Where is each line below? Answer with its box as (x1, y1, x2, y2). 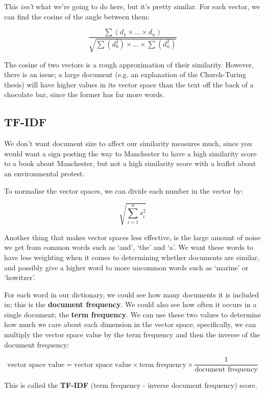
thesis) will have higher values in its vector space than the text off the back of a (4, 79, 254, 89)
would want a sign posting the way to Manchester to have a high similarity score (4, 148, 257, 158)
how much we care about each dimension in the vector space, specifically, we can (4, 319, 256, 330)
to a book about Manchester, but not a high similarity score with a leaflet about (4, 158, 256, 169)
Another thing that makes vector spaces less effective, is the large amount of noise (4, 231, 261, 242)
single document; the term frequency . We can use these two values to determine (4, 309, 261, 319)
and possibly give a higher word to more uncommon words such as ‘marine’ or (4, 262, 249, 272)
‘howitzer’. (4, 272, 36, 283)
